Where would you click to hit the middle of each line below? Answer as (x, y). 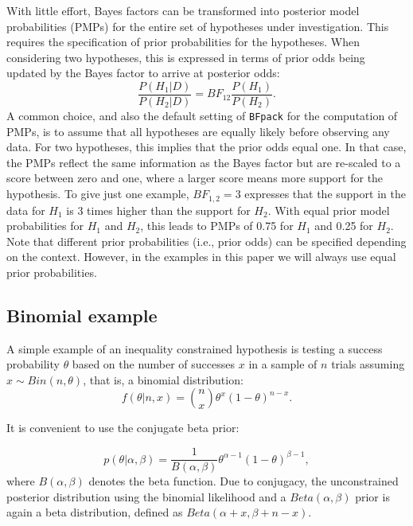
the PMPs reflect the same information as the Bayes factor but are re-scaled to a (204, 162)
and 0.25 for (344, 226)
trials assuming (368, 364)
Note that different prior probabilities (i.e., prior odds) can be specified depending (206, 241)
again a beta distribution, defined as (95, 512)
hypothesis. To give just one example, (98, 194)
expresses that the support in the (325, 194)
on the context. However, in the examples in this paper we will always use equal (201, 257)
